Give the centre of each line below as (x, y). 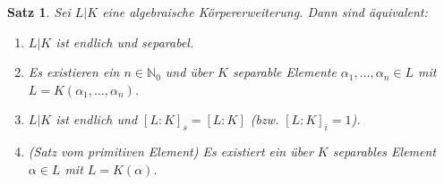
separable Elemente (284, 72)
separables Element (384, 151)
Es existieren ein (74, 72)
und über (189, 72)
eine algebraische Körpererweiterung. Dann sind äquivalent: (265, 12)
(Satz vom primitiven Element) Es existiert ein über (171, 151)
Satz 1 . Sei (39, 12)
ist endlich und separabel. (125, 42)
